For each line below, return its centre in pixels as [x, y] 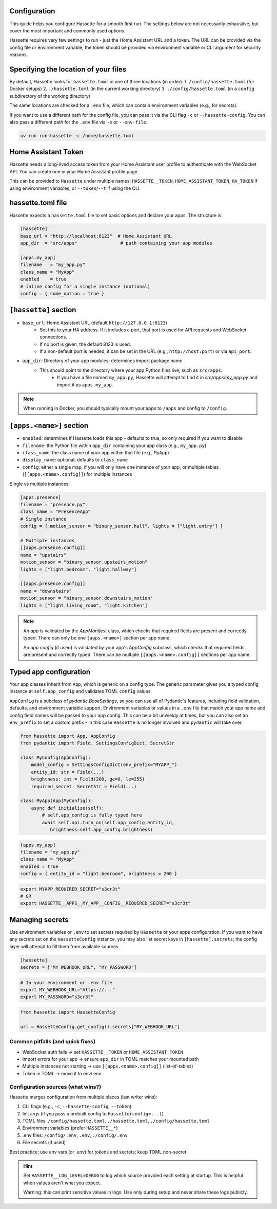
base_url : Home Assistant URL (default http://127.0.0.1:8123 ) [95, 323]
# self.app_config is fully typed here [92, 815]
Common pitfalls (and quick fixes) [53, 1042]
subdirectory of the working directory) [50, 96]
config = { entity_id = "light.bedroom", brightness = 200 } [99, 874]
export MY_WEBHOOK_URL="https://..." [68, 990]
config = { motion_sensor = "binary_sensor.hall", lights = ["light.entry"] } [122, 526]
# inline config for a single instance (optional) [85, 286]
